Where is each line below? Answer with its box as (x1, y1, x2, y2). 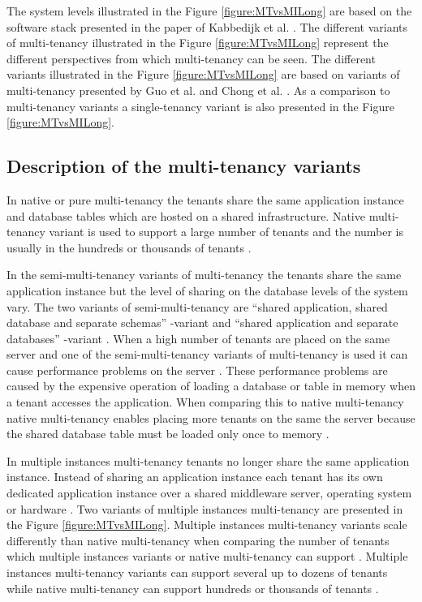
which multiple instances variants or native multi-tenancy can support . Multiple (6, 548, 408, 565)
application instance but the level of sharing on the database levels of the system (6, 282, 408, 299)
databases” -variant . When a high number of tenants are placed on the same (6, 329, 390, 346)
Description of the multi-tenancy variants (6, 153, 361, 178)
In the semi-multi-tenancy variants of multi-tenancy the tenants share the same (6, 266, 402, 283)
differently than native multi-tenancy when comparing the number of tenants (6, 531, 390, 548)
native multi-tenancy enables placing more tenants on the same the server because (6, 409, 416, 426)
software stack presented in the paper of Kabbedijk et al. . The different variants (6, 18, 408, 35)
